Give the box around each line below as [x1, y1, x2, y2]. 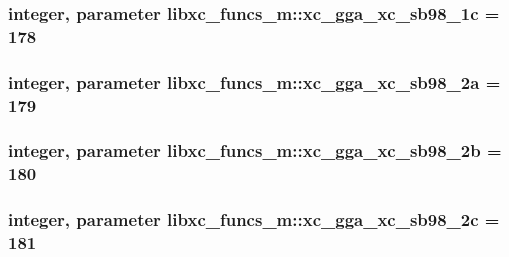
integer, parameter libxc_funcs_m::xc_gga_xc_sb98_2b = [8, 138, 502, 163]
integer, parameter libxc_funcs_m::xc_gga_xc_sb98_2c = [8, 207, 500, 232]
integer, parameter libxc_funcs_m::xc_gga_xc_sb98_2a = [8, 69, 501, 94]
